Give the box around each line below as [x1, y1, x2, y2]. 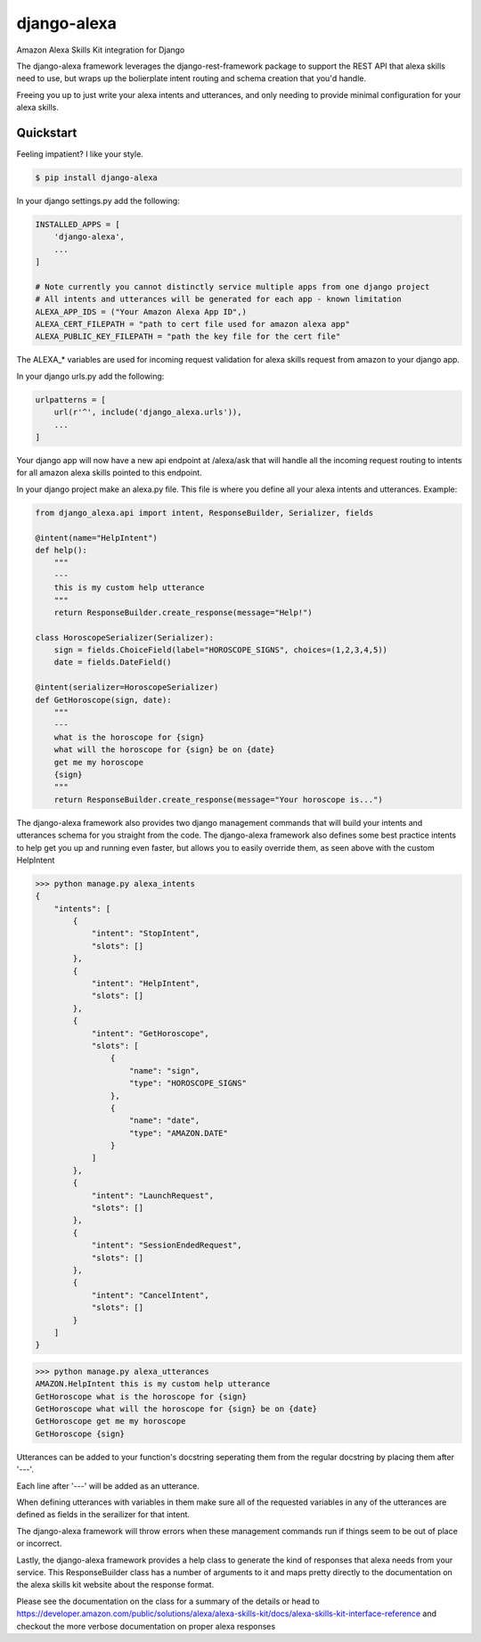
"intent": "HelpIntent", [91, 978, 200, 989]
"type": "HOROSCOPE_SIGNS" [129, 1078, 247, 1089]
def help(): [35, 544, 88, 555]
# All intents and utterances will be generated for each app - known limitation [35, 294, 403, 305]
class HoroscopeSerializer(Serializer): [35, 633, 214, 642]
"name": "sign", [129, 1066, 200, 1075]
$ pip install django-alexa [35, 173, 158, 183]
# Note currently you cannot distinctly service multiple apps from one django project [35, 282, 430, 291]
